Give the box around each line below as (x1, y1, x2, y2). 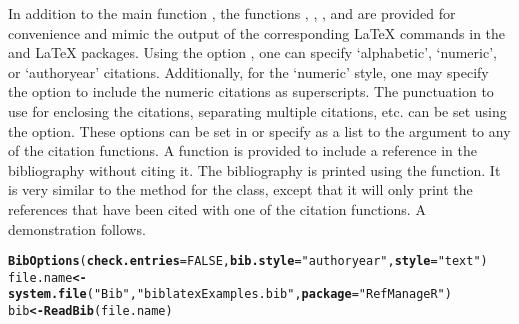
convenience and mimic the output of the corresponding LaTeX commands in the (8, 22, 506, 43)
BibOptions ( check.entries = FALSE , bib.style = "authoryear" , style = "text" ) (8, 254, 488, 269)
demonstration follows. (8, 218, 146, 239)
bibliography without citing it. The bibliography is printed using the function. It (8, 159, 501, 180)
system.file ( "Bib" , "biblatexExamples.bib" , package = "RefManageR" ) (8, 287, 452, 302)
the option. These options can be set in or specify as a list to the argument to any (8, 120, 511, 141)
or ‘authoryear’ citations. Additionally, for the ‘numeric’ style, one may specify (8, 61, 489, 82)
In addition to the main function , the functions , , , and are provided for (8, 3, 456, 23)
